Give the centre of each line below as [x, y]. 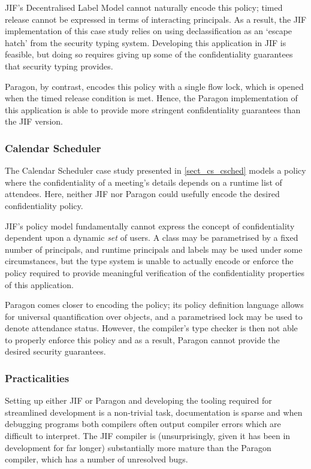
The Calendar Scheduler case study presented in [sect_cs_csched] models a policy [155, 170]
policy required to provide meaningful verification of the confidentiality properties [155, 272]
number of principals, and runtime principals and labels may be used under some [154, 249]
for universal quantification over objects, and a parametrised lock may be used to [154, 316]
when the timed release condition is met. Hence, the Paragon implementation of [151, 98]
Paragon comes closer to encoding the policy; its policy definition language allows [154, 305]
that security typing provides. [59, 66]
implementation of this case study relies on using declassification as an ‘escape [149, 31]
